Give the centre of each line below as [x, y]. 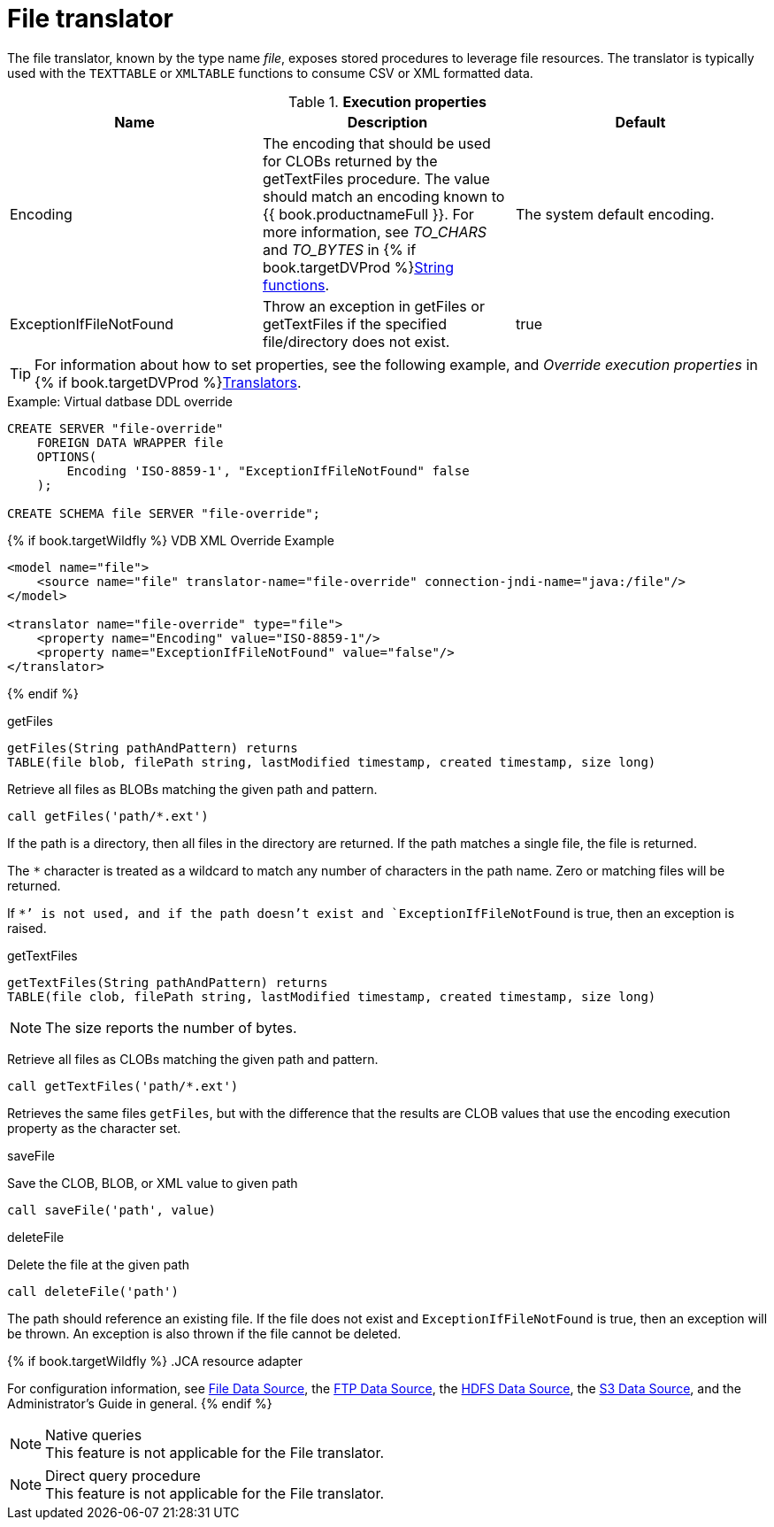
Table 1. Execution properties [387, 101]
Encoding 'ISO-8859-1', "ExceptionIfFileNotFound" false [268, 470]
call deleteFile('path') [93, 1291]
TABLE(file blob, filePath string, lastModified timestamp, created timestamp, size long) [332, 762]
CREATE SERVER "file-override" [115, 428]
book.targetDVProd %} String [358, 267]
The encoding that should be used [376, 143]
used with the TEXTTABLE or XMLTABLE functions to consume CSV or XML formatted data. [270, 73]
